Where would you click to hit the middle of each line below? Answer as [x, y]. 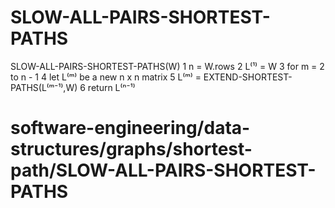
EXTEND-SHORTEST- [248, 77]
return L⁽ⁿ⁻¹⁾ [111, 87]
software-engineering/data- [130, 128]
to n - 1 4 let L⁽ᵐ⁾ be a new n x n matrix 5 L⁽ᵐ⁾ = [106, 77]
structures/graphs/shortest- [131, 149]
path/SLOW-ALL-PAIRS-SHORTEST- [163, 170]
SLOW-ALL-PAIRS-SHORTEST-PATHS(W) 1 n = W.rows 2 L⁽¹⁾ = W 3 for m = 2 [167, 66]
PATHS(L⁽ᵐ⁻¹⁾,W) [44, 87]
